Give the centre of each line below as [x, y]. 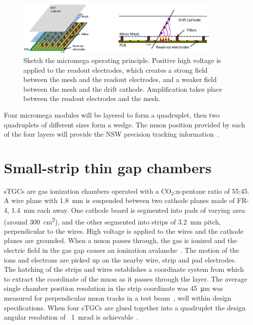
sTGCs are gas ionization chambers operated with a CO [88, 191]
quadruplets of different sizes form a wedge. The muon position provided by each [125, 124]
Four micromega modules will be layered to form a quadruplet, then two [112, 114]
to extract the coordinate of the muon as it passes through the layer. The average [126, 278]
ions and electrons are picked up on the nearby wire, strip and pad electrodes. [120, 259]
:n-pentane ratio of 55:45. [212, 191]
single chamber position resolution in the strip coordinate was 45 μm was [114, 288]
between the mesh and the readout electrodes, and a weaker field [120, 79]
